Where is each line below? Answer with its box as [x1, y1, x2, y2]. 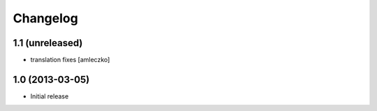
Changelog [13, 10, 78, 26]
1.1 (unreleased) [13, 37, 83, 49]
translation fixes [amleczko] [30, 56, 110, 64]
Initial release [30, 91, 69, 101]
